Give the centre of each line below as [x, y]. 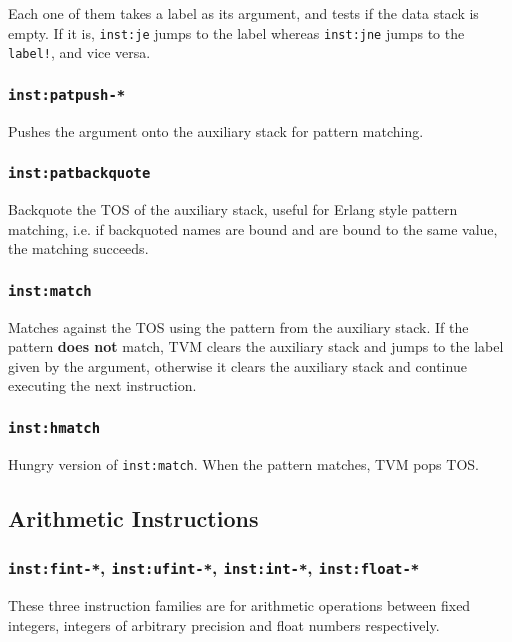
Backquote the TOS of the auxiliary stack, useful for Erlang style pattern [233, 209]
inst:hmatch [54, 427]
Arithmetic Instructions [133, 517]
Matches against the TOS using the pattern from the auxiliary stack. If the [238, 326]
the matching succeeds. [78, 248]
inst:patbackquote [79, 173]
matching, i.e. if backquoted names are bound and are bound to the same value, [253, 228]
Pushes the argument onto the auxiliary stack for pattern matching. [216, 130]
